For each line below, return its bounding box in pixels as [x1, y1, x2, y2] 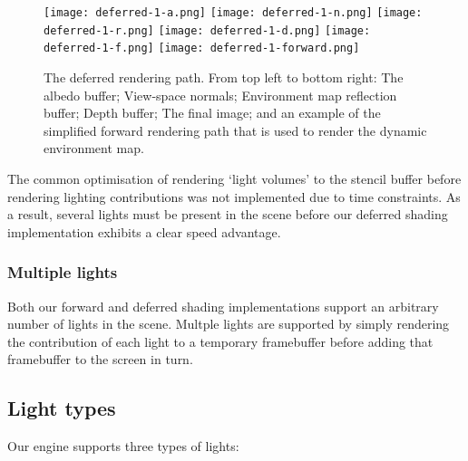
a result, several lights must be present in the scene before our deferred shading [7, 205, 448, 224]
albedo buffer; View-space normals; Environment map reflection [44, 85, 397, 104]
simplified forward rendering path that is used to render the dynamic [44, 120, 427, 139]
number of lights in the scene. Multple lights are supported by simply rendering [7, 314, 450, 333]
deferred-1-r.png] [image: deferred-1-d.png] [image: [44, 24, 371, 37]
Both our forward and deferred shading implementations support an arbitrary [7, 296, 439, 315]
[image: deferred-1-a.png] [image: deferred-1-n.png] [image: [44, 6, 423, 19]
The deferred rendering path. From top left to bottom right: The [44, 67, 404, 86]
